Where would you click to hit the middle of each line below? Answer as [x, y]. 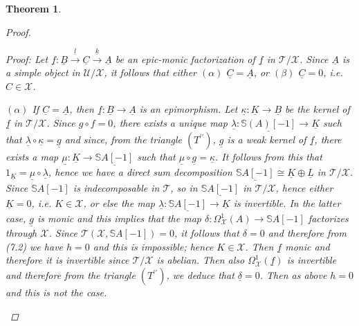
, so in [184, 187]
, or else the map [119, 202]
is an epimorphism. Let [188, 109]
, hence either [304, 187]
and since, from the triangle [123, 139]
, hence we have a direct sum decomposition [140, 172]
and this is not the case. [56, 292]
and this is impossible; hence [153, 246]
